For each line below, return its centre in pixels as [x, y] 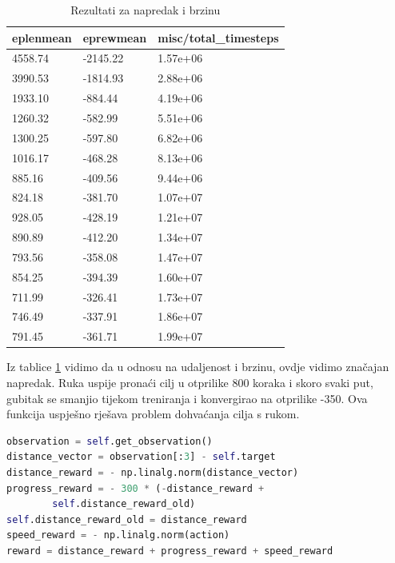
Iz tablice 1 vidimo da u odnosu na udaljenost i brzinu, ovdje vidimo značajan [198, 367]
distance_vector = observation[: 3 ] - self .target [141, 457]
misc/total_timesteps [218, 37]
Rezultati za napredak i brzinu [146, 10]
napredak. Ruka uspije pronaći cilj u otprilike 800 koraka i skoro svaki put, [190, 382]
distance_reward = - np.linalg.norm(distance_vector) [153, 472]
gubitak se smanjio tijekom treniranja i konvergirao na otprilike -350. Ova [187, 398]
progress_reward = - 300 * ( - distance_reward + [136, 488]
